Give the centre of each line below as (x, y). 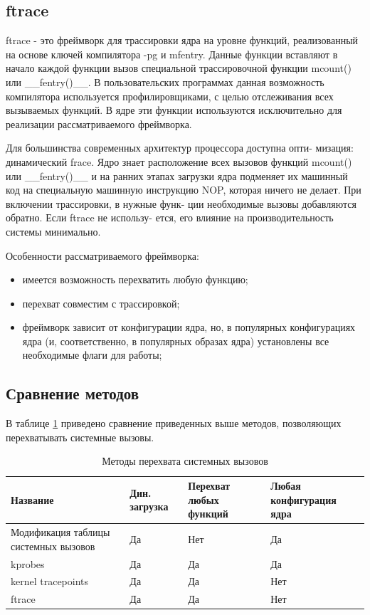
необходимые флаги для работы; (92, 355)
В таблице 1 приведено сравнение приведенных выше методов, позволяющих (174, 423)
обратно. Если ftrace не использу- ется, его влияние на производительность (170, 217)
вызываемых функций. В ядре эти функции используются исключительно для (174, 110)
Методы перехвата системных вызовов (185, 461)
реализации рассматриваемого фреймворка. (99, 123)
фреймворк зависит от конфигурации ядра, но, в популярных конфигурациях (189, 327)
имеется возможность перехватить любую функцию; (135, 279)
